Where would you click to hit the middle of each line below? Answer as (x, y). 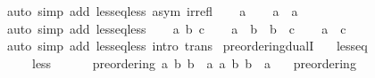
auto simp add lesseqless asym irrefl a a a (152, 11)
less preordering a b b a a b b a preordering (194, 62)
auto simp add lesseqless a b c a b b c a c (176, 28)
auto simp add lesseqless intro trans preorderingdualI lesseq (187, 46)
